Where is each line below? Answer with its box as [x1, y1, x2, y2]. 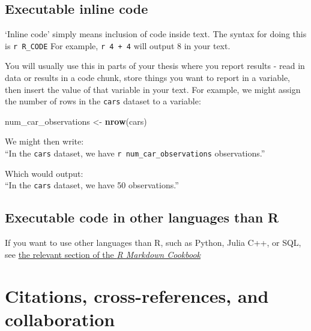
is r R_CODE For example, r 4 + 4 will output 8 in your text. [5, 39, 231, 52]
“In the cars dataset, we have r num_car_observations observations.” [5, 147, 265, 160]
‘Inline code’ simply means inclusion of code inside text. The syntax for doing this [5, 28, 307, 40]
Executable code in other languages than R [5, 208, 279, 227]
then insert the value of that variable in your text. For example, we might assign [5, 83, 301, 95]
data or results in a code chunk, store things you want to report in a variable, [5, 71, 290, 84]
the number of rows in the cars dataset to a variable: [5, 95, 201, 107]
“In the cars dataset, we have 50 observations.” [5, 179, 179, 191]
